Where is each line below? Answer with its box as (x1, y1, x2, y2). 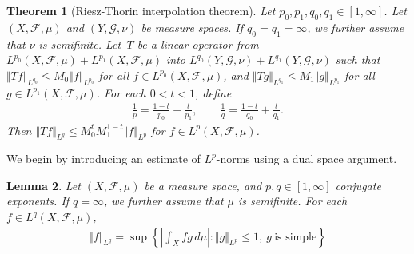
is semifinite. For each (238, 192, 348, 209)
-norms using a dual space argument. (216, 150, 397, 167)
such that (335, 51, 380, 68)
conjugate (335, 177, 381, 193)
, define (195, 84, 232, 101)
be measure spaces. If (141, 18, 244, 35)
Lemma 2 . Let (6, 177, 81, 193)
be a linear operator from (137, 35, 259, 52)
